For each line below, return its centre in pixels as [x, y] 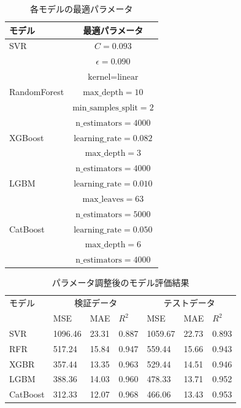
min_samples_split [105, 108]
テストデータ [189, 303]
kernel [99, 78]
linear [128, 78]
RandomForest [37, 91]
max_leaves [103, 199]
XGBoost [27, 137]
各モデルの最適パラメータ [82, 9]
